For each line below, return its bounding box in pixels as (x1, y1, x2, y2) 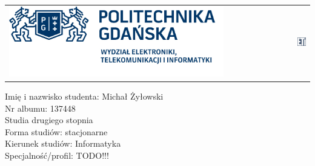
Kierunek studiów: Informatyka (5, 137, 121, 150)
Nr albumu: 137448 (5, 101, 76, 114)
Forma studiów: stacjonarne (5, 125, 108, 138)
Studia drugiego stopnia (5, 113, 93, 126)
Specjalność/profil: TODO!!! (5, 148, 109, 161)
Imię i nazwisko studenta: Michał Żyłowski (5, 89, 164, 102)
